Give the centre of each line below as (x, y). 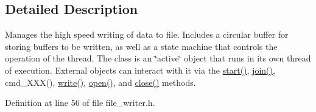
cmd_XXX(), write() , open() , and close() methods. (100, 82)
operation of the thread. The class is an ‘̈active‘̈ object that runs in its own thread (158, 58)
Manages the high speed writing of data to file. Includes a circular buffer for (147, 34)
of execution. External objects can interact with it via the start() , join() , (140, 70)
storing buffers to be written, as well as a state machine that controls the (141, 46)
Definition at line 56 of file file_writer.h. (80, 103)
